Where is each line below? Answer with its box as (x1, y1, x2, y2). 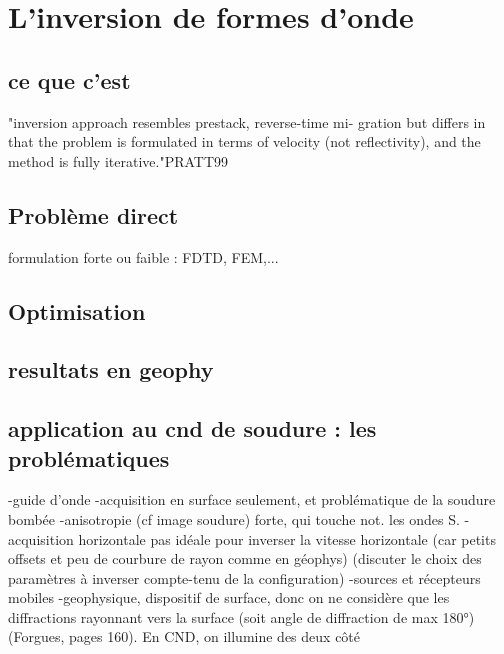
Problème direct (8, 199, 179, 230)
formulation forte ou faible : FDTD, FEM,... (8, 246, 279, 267)
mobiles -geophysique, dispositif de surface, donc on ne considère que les (8, 587, 450, 608)
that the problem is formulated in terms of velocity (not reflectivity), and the (8, 131, 481, 152)
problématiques (8, 442, 170, 473)
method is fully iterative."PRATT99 (8, 150, 229, 171)
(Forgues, (8, 626, 65, 647)
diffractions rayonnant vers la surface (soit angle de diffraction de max (8, 606, 438, 627)
